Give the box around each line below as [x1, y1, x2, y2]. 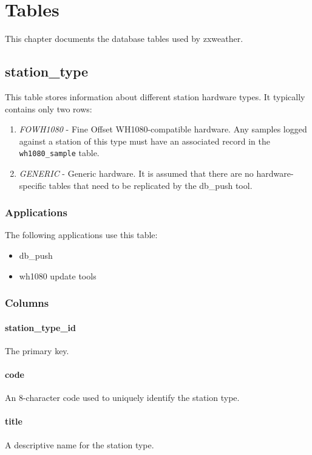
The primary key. [5, 344, 69, 357]
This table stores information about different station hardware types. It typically [5, 90, 305, 103]
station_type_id [5, 321, 76, 334]
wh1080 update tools [19, 269, 97, 282]
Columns [5, 295, 49, 310]
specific [19, 179, 46, 191]
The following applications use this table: [5, 228, 158, 241]
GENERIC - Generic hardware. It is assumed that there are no [19, 166, 254, 179]
